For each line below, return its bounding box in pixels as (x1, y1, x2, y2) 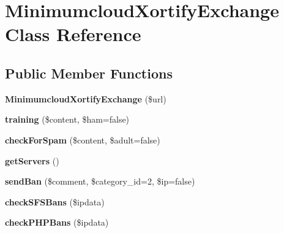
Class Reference (5, 21, 141, 47)
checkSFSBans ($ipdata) (5, 195, 105, 208)
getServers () (5, 154, 59, 167)
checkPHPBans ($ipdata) (5, 216, 109, 229)
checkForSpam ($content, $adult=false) (5, 133, 160, 146)
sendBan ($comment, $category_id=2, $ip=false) (5, 175, 195, 188)
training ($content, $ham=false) (5, 113, 130, 126)
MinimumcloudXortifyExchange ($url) (5, 92, 166, 105)
